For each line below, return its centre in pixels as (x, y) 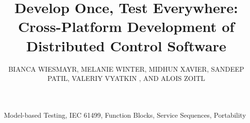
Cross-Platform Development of (126, 26)
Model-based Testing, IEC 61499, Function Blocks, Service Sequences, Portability (125, 115)
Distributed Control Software (126, 45)
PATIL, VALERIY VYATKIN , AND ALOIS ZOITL (126, 78)
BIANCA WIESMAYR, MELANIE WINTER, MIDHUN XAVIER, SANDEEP (126, 69)
